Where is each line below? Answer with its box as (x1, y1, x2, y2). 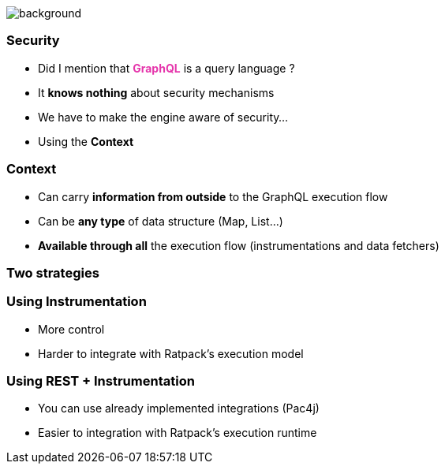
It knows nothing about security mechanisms (38, 85, 275, 99)
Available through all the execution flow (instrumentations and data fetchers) (38, 238, 439, 252)
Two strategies (6, 264, 99, 281)
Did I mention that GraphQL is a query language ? (38, 61, 295, 75)
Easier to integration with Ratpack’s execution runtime (38, 426, 317, 440)
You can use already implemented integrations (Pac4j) (38, 401, 320, 416)
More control (38, 322, 105, 336)
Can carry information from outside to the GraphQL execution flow (38, 189, 388, 203)
